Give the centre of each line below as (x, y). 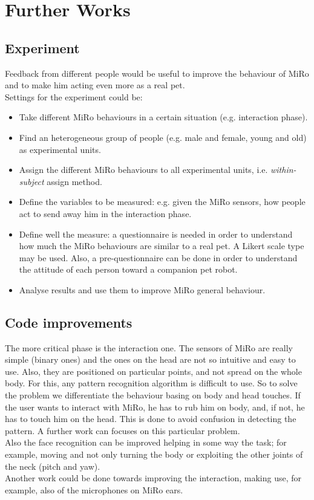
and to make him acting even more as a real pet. (95, 85)
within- (283, 170)
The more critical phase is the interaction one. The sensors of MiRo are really (149, 347)
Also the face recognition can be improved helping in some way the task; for (146, 442)
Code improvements (69, 322)
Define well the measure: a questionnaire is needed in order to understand (156, 234)
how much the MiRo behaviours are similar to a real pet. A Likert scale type (162, 246)
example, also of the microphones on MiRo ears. (94, 489)
